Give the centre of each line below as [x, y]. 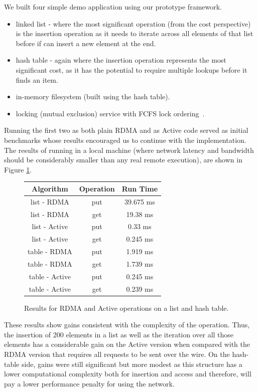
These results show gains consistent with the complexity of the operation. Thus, [127, 325]
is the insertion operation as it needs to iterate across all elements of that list [135, 33]
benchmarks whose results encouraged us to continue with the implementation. [125, 140]
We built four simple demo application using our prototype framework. [113, 7]
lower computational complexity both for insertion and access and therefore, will [128, 374]
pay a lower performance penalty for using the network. [89, 383]
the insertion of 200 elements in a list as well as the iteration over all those [119, 334]
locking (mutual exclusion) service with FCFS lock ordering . [110, 113]
